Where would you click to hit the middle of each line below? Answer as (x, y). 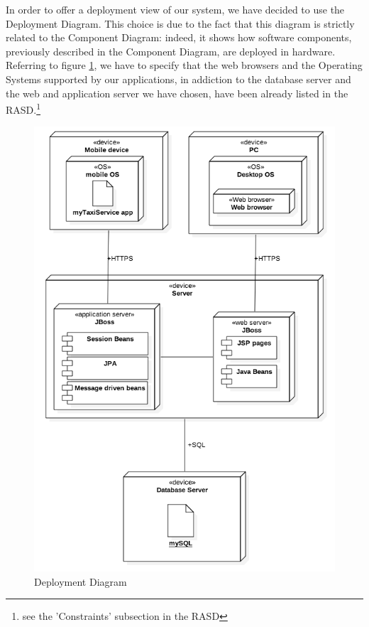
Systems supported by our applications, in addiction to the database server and (178, 79)
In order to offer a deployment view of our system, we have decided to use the (175, 9)
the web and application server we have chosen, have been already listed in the (177, 93)
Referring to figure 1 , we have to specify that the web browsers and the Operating (184, 65)
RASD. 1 (23, 108)
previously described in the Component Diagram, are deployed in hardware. (171, 51)
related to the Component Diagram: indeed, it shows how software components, (179, 37)
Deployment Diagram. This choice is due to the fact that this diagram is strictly (180, 23)
